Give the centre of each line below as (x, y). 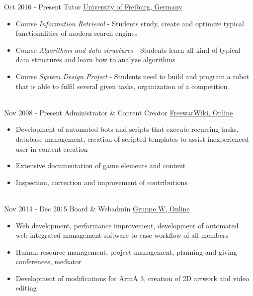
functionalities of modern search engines (77, 33)
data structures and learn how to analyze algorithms (95, 59)
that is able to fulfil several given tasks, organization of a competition (122, 86)
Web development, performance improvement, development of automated (127, 225)
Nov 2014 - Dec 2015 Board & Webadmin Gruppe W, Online (97, 208)
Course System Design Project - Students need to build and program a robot (132, 76)
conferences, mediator (48, 261)
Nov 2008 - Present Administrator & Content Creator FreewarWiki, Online (119, 112)
